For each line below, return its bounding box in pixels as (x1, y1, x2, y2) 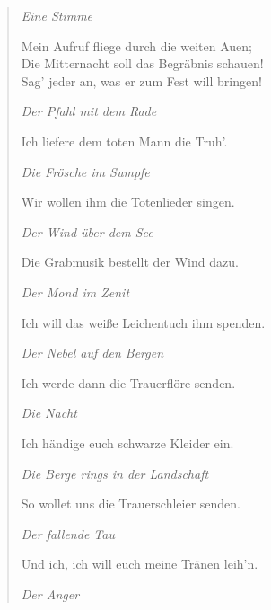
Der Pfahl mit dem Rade (21, 102, 157, 120)
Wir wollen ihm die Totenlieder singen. (21, 192, 235, 211)
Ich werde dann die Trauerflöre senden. (21, 373, 236, 392)
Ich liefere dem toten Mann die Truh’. (21, 131, 228, 150)
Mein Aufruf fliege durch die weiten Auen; (21, 36, 252, 55)
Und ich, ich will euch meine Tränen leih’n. (21, 554, 258, 573)
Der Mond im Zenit (21, 282, 130, 301)
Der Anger (21, 584, 80, 603)
